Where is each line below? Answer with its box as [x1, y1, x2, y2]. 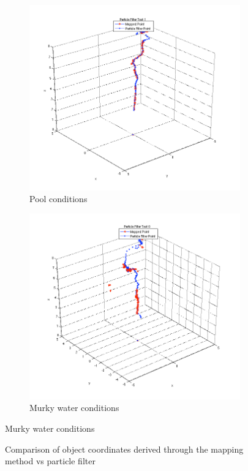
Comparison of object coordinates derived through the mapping [5, 442, 244, 455]
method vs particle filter [5, 454, 96, 467]
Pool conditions [29, 192, 88, 205]
